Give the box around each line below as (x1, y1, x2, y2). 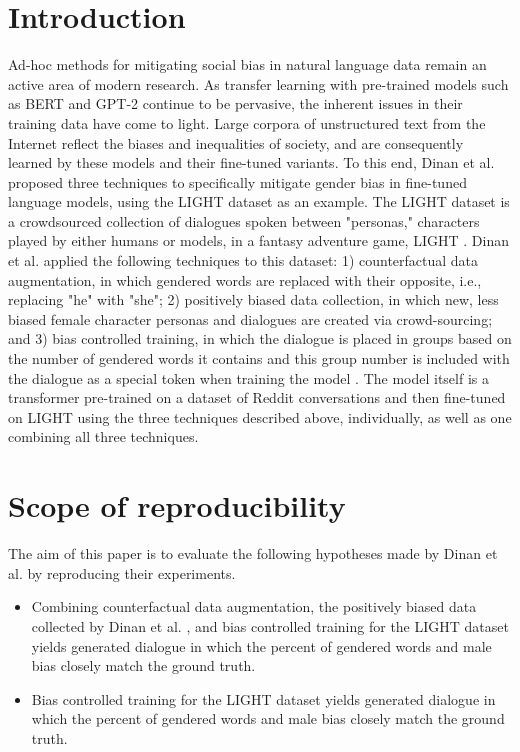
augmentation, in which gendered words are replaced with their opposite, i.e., (8, 269, 482, 290)
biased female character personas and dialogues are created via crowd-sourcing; (8, 308, 493, 329)
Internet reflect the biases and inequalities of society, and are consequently (8, 132, 464, 153)
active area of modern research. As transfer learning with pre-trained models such (8, 73, 509, 94)
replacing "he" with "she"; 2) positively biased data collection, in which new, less (8, 289, 499, 310)
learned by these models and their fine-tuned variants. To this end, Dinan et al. (8, 152, 495, 173)
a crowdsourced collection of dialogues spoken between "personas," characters (8, 210, 480, 231)
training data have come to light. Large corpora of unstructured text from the (8, 112, 486, 133)
